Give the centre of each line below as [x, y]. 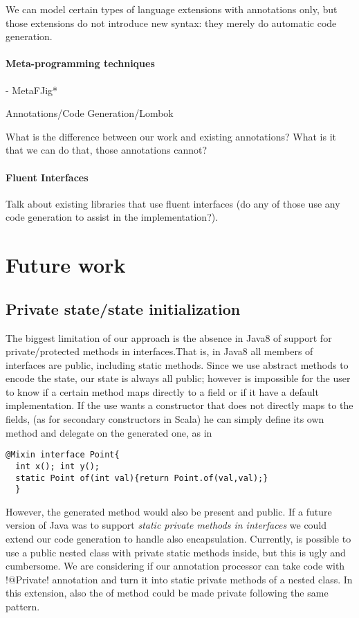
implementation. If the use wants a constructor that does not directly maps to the [179, 405]
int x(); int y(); [58, 466]
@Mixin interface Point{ [63, 455]
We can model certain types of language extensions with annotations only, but [172, 9]
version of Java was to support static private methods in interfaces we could [166, 525]
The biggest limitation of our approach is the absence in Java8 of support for [169, 337]
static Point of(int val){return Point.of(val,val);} [142, 478]
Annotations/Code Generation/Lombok [90, 113]
